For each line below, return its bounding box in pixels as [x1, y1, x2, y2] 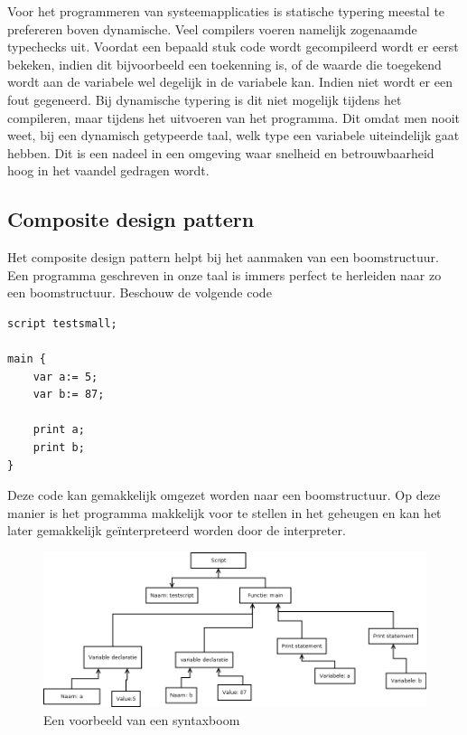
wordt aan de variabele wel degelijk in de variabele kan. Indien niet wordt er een [7, 72, 453, 91]
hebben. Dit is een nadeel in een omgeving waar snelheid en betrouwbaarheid [7, 143, 434, 162]
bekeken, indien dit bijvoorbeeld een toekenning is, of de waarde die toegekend [7, 54, 442, 73]
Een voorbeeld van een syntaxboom [43, 711, 240, 730]
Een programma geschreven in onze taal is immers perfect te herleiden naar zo [7, 265, 442, 284]
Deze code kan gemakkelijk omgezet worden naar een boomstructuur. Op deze [7, 485, 441, 504]
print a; [33, 423, 85, 437]
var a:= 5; [33, 370, 98, 383]
